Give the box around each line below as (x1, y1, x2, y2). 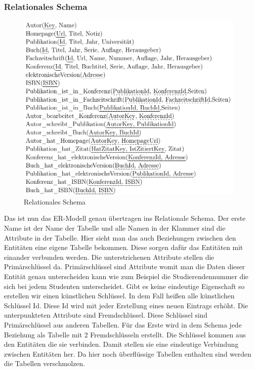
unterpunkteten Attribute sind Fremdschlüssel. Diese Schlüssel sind (4, 310, 208, 320)
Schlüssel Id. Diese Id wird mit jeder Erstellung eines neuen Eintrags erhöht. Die (4, 300, 248, 310)
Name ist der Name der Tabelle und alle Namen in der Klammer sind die (4, 223, 225, 233)
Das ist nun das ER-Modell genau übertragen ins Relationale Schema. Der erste (4, 213, 246, 223)
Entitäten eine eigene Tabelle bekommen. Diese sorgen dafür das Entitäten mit (4, 242, 243, 252)
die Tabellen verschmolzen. (4, 358, 85, 369)
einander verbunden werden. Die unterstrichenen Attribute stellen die (4, 251, 214, 262)
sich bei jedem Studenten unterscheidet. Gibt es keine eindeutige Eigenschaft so (4, 281, 245, 291)
